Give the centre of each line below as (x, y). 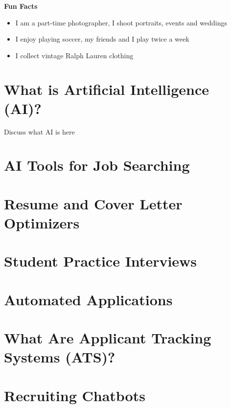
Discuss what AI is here (39, 131)
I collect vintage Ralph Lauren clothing (74, 55)
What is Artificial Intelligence (107, 89)
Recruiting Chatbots (75, 395)
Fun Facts (21, 6)
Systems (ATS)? (60, 357)
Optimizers (42, 223)
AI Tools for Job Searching (97, 165)
